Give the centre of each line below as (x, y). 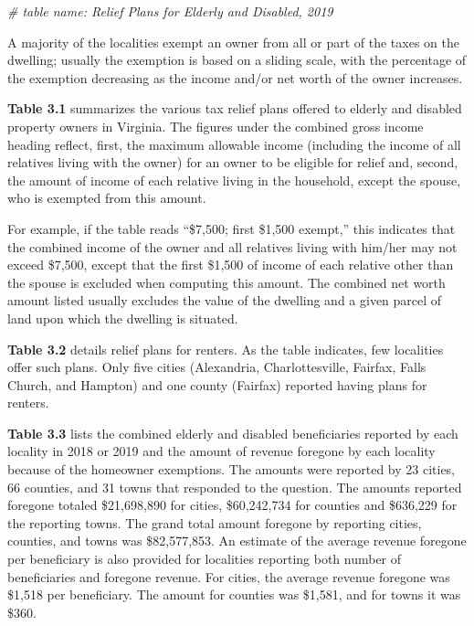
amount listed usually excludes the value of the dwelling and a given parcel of (225, 300)
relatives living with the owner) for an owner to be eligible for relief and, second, (233, 162)
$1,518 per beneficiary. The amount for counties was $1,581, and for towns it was (234, 594)
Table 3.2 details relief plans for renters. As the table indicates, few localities (226, 349)
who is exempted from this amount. (107, 198)
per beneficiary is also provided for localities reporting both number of (205, 559)
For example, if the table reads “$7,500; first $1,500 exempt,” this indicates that (232, 228)
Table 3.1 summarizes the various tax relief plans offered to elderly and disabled (235, 108)
